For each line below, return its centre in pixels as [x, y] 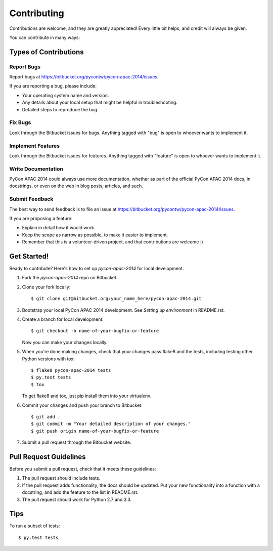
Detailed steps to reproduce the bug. [60, 109]
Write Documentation [36, 168]
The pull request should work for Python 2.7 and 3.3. [77, 499]
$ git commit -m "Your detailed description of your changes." [111, 424]
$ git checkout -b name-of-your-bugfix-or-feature [95, 331]
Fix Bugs [20, 122]
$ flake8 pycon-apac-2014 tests [71, 370]
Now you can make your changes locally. [65, 342]
